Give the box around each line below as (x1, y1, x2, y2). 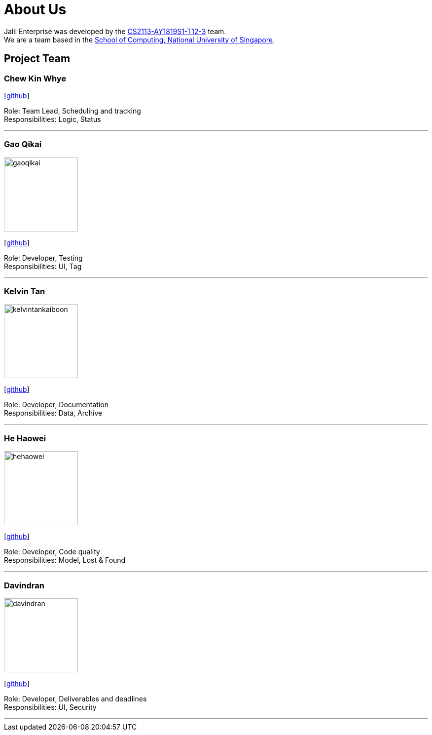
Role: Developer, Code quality (4, 547, 100, 556)
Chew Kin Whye (4, 73, 67, 83)
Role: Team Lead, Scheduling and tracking (4, 106, 141, 115)
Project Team (4, 52, 71, 65)
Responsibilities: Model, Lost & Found (4, 556, 126, 565)
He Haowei (4, 433, 46, 443)
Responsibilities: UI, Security (4, 702, 97, 711)
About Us (4, 1, 67, 18)
